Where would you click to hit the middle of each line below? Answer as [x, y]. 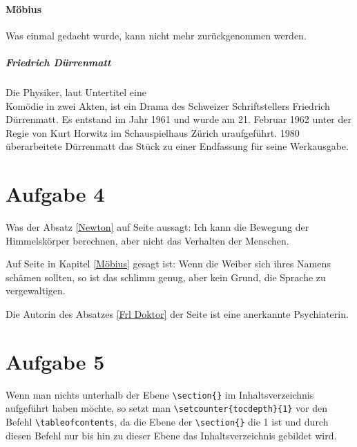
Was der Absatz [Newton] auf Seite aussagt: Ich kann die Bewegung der [157, 227]
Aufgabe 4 [55, 194]
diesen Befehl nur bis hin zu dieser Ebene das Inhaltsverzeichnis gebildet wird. [171, 435]
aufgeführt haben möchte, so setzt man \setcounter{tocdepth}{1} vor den [167, 408]
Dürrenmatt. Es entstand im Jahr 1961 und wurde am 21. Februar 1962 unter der [179, 119]
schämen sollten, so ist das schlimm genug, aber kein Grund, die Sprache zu [166, 277]
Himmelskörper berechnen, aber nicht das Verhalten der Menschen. [147, 240]
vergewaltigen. [36, 291]
